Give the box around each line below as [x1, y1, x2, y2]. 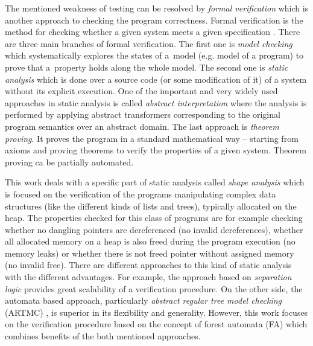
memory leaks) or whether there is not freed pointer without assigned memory [5, 246, 294, 259]
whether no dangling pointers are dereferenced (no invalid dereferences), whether [5, 223, 303, 235]
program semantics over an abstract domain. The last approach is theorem [5, 120, 279, 132]
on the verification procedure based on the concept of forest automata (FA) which [5, 318, 308, 330]
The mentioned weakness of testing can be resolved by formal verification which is [5, 2, 309, 14]
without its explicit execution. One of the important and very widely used [5, 85, 278, 97]
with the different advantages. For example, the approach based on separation [5, 271, 292, 283]
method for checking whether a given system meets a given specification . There [5, 25, 300, 38]
